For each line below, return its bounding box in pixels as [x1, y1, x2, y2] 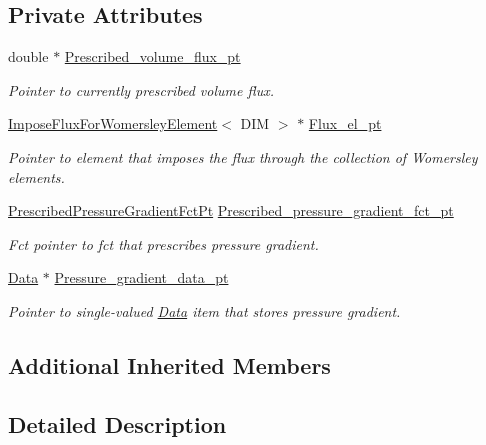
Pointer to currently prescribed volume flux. [8, 79, 274, 100]
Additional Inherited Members [8, 349, 331, 380]
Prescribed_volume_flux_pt [64, 46, 241, 67]
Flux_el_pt [308, 113, 382, 134]
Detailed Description [8, 408, 227, 439]
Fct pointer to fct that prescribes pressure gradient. [8, 233, 319, 254]
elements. [8, 166, 65, 187]
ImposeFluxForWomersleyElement [8, 113, 218, 134]
